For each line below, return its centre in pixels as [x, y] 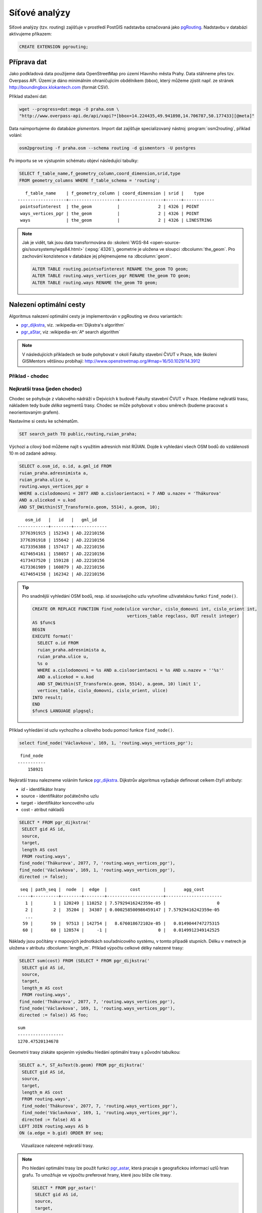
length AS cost [40, 850]
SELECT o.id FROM [58, 643]
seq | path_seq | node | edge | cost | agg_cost [112, 890]
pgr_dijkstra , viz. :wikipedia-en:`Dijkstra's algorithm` [73, 325]
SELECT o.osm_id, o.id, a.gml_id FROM [65, 466]
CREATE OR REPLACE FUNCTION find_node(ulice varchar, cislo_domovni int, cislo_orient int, [145, 609]
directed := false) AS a [51, 1119]
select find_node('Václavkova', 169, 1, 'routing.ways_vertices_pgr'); [106, 743]
